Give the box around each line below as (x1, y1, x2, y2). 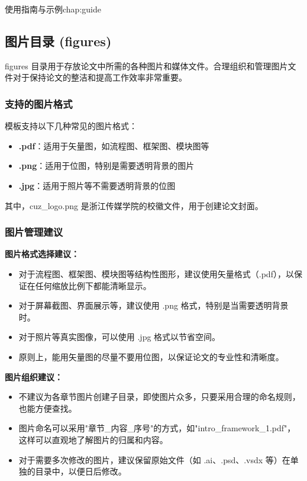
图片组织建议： (5, 370, 63, 383)
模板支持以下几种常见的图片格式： (5, 120, 137, 132)
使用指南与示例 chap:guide (5, 3, 101, 15)
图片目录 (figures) (5, 31, 112, 50)
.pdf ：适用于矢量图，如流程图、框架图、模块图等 (18, 139, 209, 152)
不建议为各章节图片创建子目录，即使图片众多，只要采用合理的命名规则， (18, 390, 300, 403)
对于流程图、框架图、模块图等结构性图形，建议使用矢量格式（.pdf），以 (18, 267, 294, 280)
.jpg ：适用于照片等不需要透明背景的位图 (18, 179, 176, 191)
